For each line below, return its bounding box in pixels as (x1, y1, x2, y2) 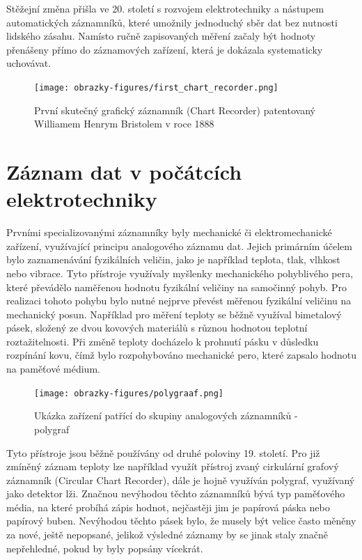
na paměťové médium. (6, 361, 100, 376)
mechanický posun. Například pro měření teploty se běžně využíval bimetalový (6, 306, 342, 321)
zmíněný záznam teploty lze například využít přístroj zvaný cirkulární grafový (6, 459, 339, 474)
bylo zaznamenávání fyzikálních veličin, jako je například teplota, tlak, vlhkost (6, 252, 340, 267)
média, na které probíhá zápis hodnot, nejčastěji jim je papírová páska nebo (6, 499, 330, 514)
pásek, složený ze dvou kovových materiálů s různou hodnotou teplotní (6, 320, 308, 335)
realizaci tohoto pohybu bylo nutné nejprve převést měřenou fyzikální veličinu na (6, 293, 352, 308)
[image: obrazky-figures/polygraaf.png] (34, 388, 224, 398)
